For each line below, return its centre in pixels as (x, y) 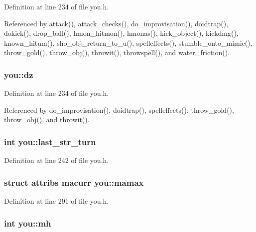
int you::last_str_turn (50, 141)
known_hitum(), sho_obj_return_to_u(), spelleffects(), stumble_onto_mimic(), (128, 42)
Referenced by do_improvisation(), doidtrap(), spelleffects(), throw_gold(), (119, 110)
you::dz (19, 74)
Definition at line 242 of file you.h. (57, 160)
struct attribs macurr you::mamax (74, 182)
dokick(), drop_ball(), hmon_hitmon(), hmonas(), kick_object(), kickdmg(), (121, 33)
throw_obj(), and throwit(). (47, 119)
